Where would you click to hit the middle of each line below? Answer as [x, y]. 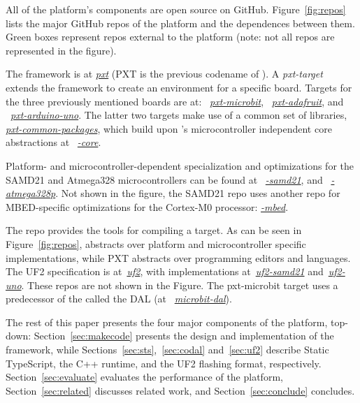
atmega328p [31, 193]
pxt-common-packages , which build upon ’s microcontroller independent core [169, 128]
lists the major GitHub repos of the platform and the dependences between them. [180, 23]
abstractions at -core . [53, 142]
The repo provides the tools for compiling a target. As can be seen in [154, 230]
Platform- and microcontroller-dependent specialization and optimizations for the [180, 165]
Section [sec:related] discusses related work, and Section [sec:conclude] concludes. [180, 390]
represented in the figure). [61, 50]
